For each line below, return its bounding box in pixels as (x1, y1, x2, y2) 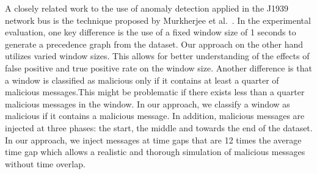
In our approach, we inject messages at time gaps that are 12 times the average (5, 133, 302, 146)
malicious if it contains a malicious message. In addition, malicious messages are (5, 109, 305, 122)
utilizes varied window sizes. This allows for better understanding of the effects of (5, 49, 310, 62)
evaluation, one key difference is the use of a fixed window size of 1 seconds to (5, 26, 296, 38)
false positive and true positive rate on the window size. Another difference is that (5, 61, 312, 74)
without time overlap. (5, 157, 86, 170)
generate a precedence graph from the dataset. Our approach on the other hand (5, 37, 304, 50)
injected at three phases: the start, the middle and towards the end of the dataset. (5, 121, 313, 134)
